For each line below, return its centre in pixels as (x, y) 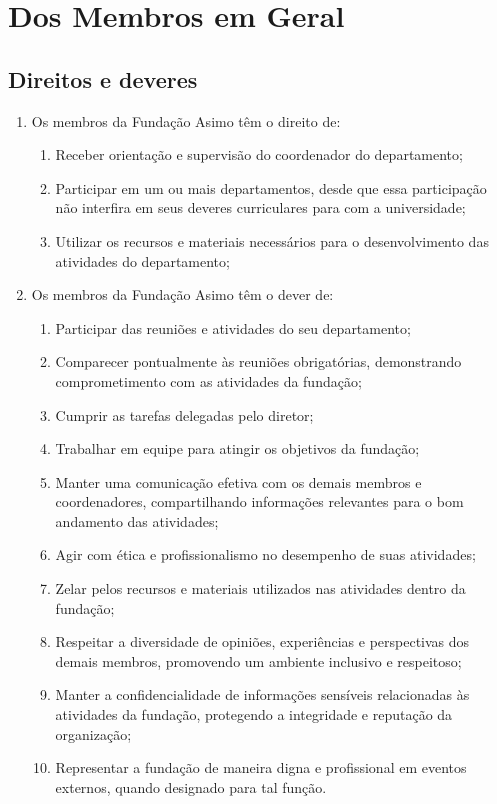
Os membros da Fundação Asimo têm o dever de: (182, 294)
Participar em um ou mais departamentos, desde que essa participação (271, 187)
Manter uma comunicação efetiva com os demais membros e (238, 481)
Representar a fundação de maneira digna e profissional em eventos (261, 767)
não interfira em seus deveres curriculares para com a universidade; (260, 207)
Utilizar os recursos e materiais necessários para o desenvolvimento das (272, 240)
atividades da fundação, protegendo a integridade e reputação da (254, 714)
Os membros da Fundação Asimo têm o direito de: (186, 120)
